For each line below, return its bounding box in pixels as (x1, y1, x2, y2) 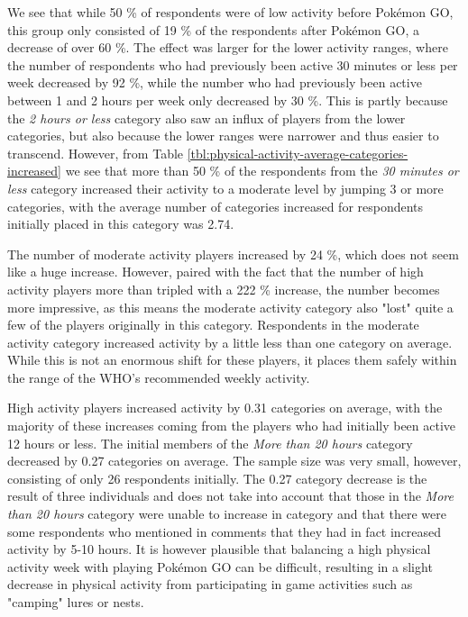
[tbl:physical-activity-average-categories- (187, 143, 408, 162)
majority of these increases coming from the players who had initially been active (7, 416, 456, 435)
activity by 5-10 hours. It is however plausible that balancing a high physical (7, 540, 431, 558)
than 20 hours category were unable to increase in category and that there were (7, 504, 446, 523)
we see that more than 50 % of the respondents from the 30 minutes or (65, 161, 459, 180)
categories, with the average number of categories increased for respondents (7, 196, 424, 215)
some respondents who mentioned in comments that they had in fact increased (7, 522, 442, 540)
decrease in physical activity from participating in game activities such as (7, 575, 413, 594)
